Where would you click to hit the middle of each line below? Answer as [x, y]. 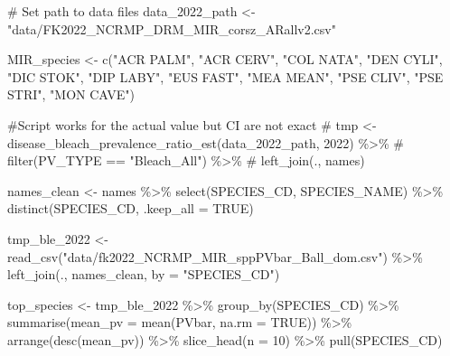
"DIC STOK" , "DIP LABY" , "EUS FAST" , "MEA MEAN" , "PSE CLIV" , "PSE [225, 76]
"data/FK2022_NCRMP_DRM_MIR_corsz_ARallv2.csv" [172, 28]
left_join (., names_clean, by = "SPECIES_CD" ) [144, 274]
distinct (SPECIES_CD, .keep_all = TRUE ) [131, 208]
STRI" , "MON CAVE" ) [71, 94]
